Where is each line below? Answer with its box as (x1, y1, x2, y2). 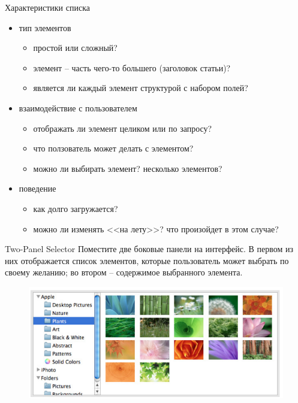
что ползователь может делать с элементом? (33, 142, 194, 154)
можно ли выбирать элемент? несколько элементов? (33, 162, 222, 174)
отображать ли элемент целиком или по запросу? (33, 122, 212, 134)
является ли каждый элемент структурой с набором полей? (33, 81, 248, 94)
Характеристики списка (5, 1, 90, 13)
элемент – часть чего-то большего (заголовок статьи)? (33, 61, 231, 74)
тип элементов (19, 21, 71, 34)
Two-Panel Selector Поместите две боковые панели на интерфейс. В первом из (5, 243, 293, 255)
